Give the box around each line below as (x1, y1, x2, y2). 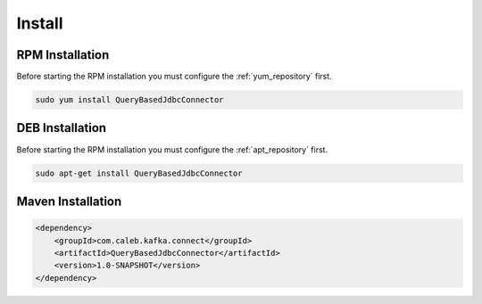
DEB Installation (16, 120, 107, 136)
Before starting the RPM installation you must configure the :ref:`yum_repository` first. (16, 71, 332, 82)
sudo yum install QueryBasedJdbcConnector (35, 94, 224, 105)
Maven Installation (16, 193, 122, 209)
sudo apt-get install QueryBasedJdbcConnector (35, 168, 243, 178)
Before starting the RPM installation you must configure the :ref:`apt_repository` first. (16, 144, 328, 155)
